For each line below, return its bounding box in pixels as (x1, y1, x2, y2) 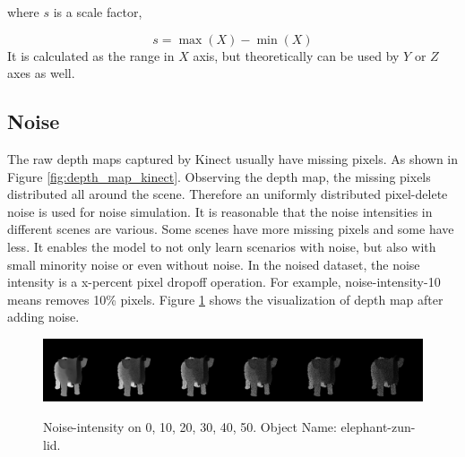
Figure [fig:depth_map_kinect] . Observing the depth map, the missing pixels (7, 167, 431, 185)
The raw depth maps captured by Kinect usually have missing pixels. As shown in (7, 149, 459, 168)
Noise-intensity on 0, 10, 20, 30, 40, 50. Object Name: (43, 417, 337, 435)
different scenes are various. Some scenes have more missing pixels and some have (7, 220, 454, 238)
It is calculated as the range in (7, 46, 175, 65)
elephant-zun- (340, 417, 416, 435)
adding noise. (7, 307, 80, 326)
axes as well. (7, 64, 75, 82)
